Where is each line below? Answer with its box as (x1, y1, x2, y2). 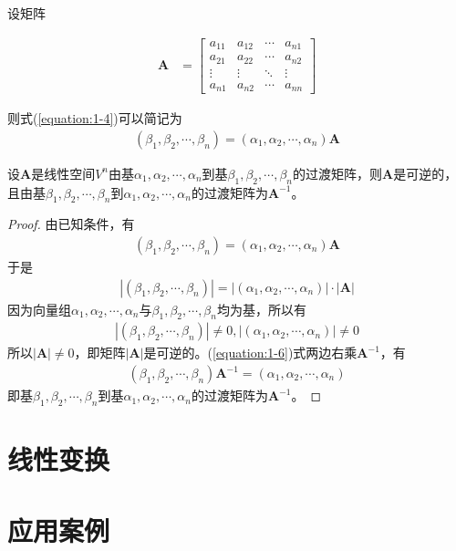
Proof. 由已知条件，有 (7, 214, 135, 234)
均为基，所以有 (216, 299, 306, 318)
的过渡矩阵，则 (292, 163, 382, 182)
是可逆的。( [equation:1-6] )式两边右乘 (143, 343, 358, 362)
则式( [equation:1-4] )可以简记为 (7, 109, 182, 128)
